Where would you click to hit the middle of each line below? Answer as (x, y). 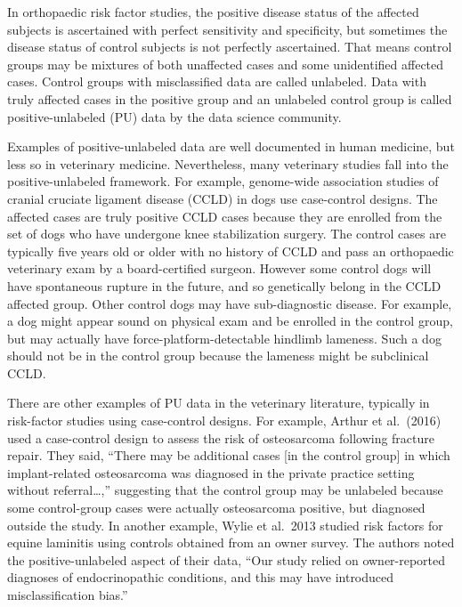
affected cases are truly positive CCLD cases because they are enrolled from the (225, 216)
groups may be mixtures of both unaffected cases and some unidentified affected (226, 64)
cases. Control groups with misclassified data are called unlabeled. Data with (217, 81)
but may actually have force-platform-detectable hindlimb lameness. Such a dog (224, 338)
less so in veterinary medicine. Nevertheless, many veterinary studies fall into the (228, 163)
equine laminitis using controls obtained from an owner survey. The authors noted (231, 542)
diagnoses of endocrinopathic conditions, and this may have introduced (201, 577)
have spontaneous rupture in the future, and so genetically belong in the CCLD (224, 285)
